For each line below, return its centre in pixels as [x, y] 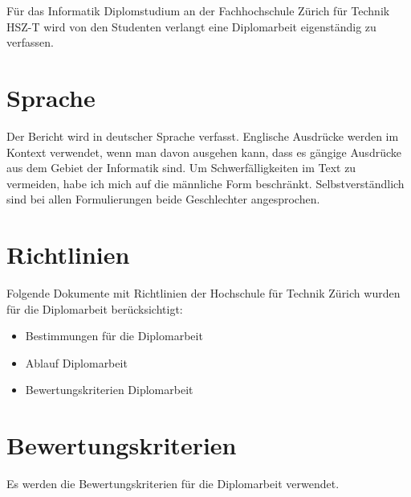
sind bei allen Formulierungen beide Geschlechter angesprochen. [163, 199]
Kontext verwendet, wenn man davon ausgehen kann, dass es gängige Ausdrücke [204, 152]
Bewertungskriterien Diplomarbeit [109, 390]
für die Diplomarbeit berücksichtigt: [95, 308]
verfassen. [30, 42]
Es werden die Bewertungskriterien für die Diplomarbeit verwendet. [173, 484]
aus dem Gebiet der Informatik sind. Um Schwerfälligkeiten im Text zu [181, 168]
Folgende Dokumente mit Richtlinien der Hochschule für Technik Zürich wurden [203, 293]
